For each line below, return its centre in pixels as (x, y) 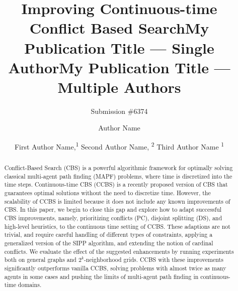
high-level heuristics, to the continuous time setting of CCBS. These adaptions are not (117, 226)
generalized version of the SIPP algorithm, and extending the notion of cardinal (109, 243)
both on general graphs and (40, 260)
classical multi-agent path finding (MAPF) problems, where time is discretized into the (118, 176)
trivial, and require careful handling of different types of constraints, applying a (108, 235)
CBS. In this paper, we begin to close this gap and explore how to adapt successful (113, 209)
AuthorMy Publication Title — (119, 67)
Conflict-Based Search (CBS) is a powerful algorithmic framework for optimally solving (118, 168)
